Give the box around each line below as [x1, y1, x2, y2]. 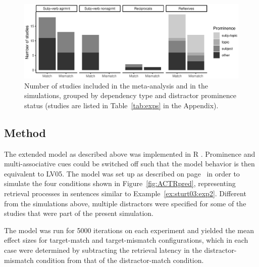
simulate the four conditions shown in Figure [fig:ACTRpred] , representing [4, 178, 236, 189]
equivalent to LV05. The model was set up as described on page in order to [4, 168, 240, 179]
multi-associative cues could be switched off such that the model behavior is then [4, 158, 255, 169]
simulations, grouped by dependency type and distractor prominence [24, 90, 237, 101]
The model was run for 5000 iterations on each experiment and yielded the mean [4, 225, 254, 235]
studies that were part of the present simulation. [4, 208, 153, 218]
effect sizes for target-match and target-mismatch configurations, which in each [4, 235, 248, 245]
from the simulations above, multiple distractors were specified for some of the [4, 198, 246, 208]
